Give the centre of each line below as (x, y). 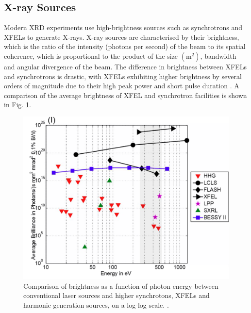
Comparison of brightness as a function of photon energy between (121, 286)
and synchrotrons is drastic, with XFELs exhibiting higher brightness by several (123, 76)
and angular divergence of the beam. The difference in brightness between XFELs (125, 66)
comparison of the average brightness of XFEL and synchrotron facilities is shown (125, 95)
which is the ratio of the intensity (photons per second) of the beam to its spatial (125, 46)
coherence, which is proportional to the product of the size (91, 56)
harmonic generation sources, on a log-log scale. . (96, 305)
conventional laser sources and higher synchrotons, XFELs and (117, 295)
